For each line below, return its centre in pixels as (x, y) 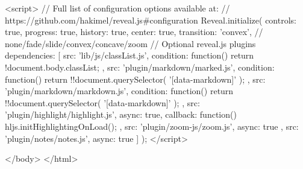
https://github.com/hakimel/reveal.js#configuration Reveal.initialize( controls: (151, 20)
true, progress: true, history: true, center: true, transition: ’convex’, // (134, 32)
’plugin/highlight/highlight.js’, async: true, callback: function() (121, 114)
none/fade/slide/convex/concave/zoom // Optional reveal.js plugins (130, 43)
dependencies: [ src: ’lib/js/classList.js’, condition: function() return (130, 55)
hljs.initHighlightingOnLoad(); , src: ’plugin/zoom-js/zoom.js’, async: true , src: (152, 126)
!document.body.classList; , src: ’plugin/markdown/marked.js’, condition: (140, 67)
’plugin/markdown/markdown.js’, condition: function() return (119, 91)
